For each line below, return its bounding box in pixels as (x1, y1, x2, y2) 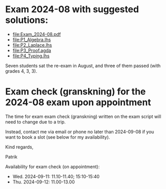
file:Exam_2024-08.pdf (12, 31, 61, 37)
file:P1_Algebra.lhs (12, 37, 51, 43)
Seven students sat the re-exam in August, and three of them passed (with (5, 62, 161, 69)
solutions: (5, 14, 49, 26)
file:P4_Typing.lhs (12, 52, 50, 59)
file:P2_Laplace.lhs (12, 42, 52, 48)
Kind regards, (5, 144, 34, 150)
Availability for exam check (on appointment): (5, 164, 100, 170)
